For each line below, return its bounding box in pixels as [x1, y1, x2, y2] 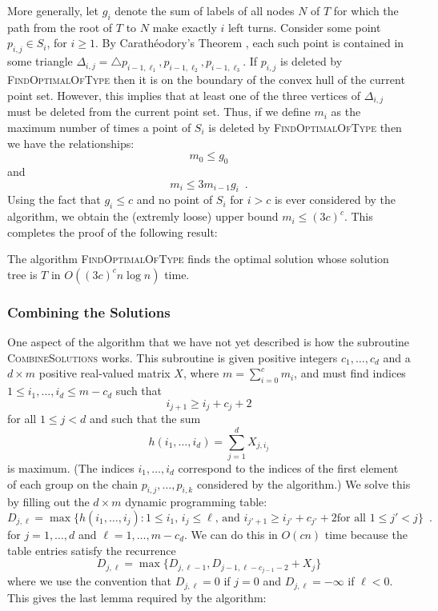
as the [331, 103, 361, 120]
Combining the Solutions [7, 302, 171, 321]
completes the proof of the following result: [7, 223, 218, 240]
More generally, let [7, 2, 99, 18]
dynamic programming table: [125, 493, 267, 510]
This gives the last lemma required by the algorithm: [7, 589, 267, 605]
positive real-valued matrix [38, 365, 171, 381]
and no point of [136, 191, 213, 208]
